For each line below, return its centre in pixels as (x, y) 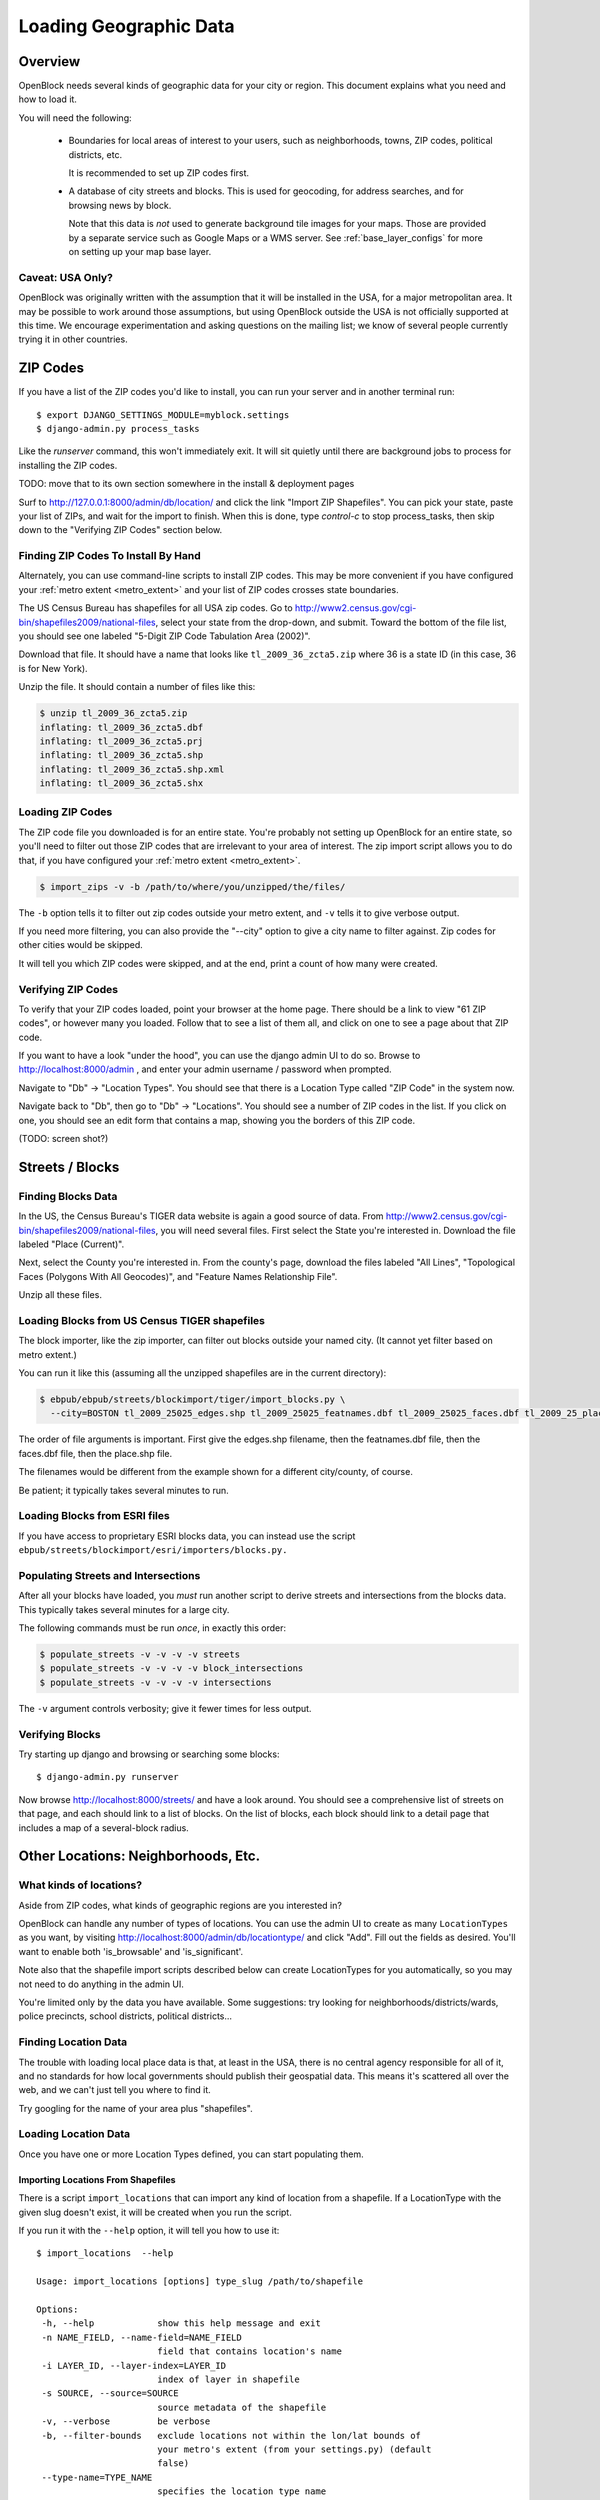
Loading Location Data (74, 2134)
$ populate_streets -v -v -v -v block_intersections (171, 1668)
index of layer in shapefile (228, 2379)
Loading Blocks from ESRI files (94, 1516)
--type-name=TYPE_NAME (97, 2477)
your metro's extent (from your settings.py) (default (294, 2449)
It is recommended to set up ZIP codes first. (159, 173)
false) (173, 2463)
